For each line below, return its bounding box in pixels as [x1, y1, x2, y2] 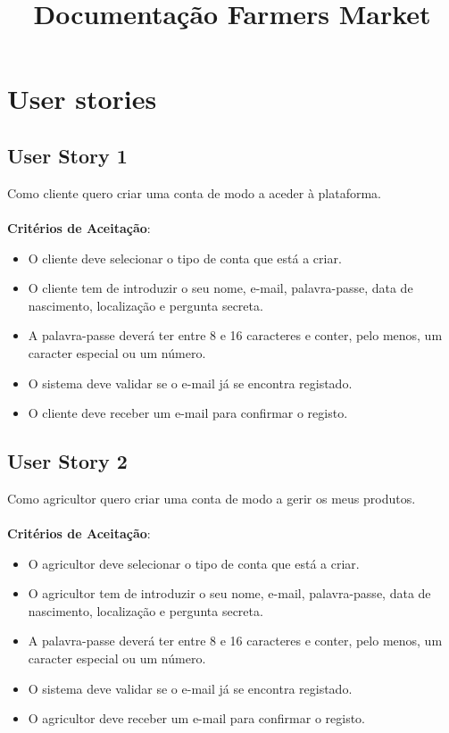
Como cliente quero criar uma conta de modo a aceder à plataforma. [7, 183, 381, 202]
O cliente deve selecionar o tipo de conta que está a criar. [28, 248, 342, 267]
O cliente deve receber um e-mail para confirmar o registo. [28, 404, 348, 422]
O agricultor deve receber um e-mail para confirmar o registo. [28, 709, 365, 728]
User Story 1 [7, 141, 128, 169]
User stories [7, 80, 157, 117]
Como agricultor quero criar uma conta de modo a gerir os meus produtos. [7, 488, 416, 507]
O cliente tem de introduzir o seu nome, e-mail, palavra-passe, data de [28, 279, 413, 297]
